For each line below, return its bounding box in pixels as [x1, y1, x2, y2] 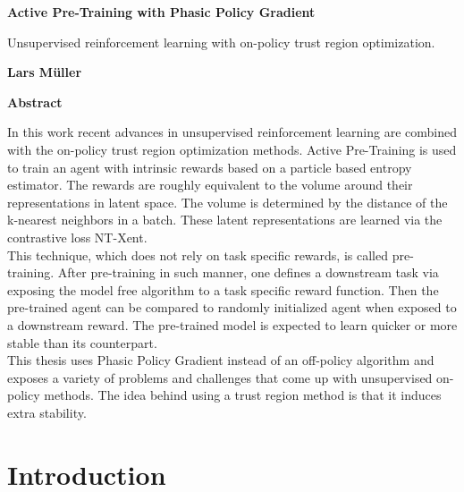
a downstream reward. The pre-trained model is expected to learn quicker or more [7, 315, 458, 334]
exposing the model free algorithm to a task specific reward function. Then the [7, 280, 439, 299]
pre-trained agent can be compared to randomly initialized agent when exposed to [7, 298, 457, 317]
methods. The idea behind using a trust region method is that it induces [44, 386, 442, 404]
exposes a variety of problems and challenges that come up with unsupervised [7, 368, 433, 386]
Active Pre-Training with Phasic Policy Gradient [7, 3, 316, 21]
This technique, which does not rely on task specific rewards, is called [7, 245, 388, 264]
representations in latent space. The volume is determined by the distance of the [7, 192, 448, 211]
